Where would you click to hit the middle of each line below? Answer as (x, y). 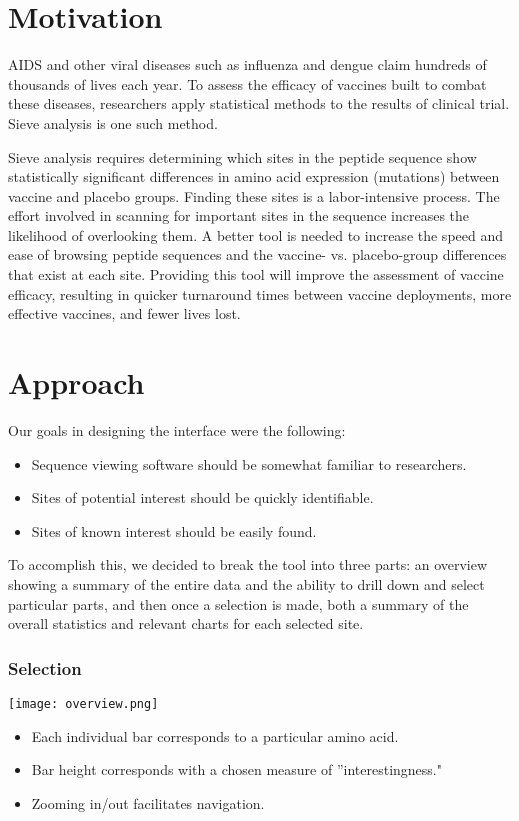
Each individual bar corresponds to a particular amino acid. (215, 735)
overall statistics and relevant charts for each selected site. (186, 623)
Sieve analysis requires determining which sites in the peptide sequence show (242, 156)
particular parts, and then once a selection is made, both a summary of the (238, 603)
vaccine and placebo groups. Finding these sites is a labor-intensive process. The (254, 195)
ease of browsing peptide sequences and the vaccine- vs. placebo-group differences (257, 254)
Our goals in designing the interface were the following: (177, 429)
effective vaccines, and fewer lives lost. (124, 313)
